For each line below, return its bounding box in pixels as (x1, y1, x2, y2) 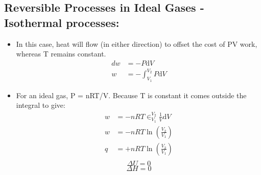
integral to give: (16, 100, 65, 110)
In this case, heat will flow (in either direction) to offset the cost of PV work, (16, 38, 257, 49)
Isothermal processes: (4, 14, 120, 30)
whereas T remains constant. (16, 48, 106, 59)
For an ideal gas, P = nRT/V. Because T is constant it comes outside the (16, 90, 247, 100)
